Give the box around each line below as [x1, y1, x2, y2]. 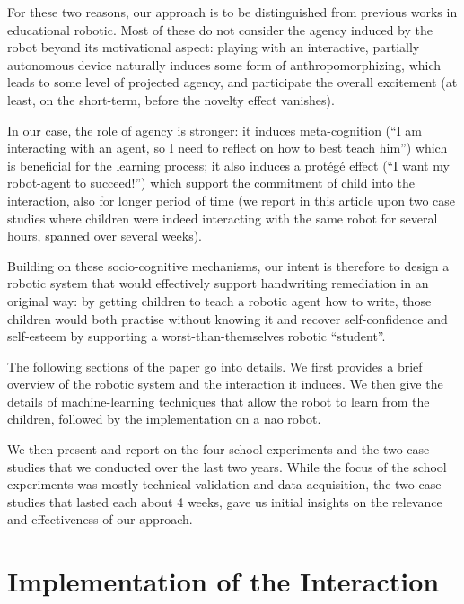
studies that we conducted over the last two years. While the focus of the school [7, 457, 447, 476]
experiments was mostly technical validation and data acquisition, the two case [7, 475, 442, 494]
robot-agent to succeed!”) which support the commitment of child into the [7, 173, 416, 192]
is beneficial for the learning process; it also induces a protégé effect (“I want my [7, 155, 450, 174]
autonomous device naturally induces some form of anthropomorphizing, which [7, 55, 442, 74]
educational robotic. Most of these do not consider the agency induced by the [7, 20, 433, 39]
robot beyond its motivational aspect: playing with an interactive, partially [7, 38, 420, 57]
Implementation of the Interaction [7, 563, 440, 600]
